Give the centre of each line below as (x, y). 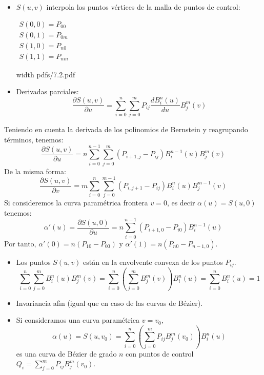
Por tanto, (20, 243)
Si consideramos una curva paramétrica (78, 320)
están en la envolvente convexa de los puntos (153, 262)
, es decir (181, 203)
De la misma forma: (35, 171)
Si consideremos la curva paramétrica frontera (76, 203)
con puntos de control (160, 353)
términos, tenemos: (34, 139)
